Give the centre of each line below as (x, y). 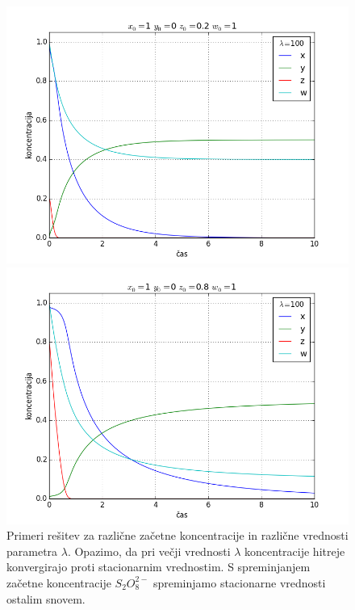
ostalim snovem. (46, 598)
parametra (32, 551)
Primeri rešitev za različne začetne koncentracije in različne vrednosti (177, 535)
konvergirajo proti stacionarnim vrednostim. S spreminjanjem (159, 567)
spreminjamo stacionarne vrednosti (239, 582)
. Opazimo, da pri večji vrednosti (149, 551)
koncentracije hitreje (295, 551)
